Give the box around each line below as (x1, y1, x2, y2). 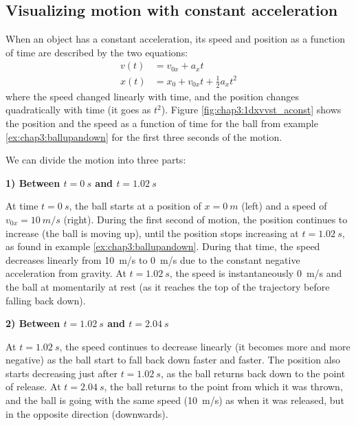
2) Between (5, 316, 60, 330)
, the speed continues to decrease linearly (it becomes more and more (59, 339, 351, 353)
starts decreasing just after (5, 366, 118, 380)
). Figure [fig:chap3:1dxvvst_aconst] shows (161, 102, 342, 117)
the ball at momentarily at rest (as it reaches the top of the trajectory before (5, 279, 330, 293)
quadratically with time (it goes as (5, 102, 151, 117)
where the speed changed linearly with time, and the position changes (5, 89, 299, 103)
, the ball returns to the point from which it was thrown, (104, 379, 343, 394)
